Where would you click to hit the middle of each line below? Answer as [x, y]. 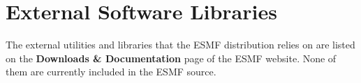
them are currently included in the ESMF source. [111, 72]
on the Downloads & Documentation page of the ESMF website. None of [171, 58]
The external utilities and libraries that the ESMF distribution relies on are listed [180, 45]
